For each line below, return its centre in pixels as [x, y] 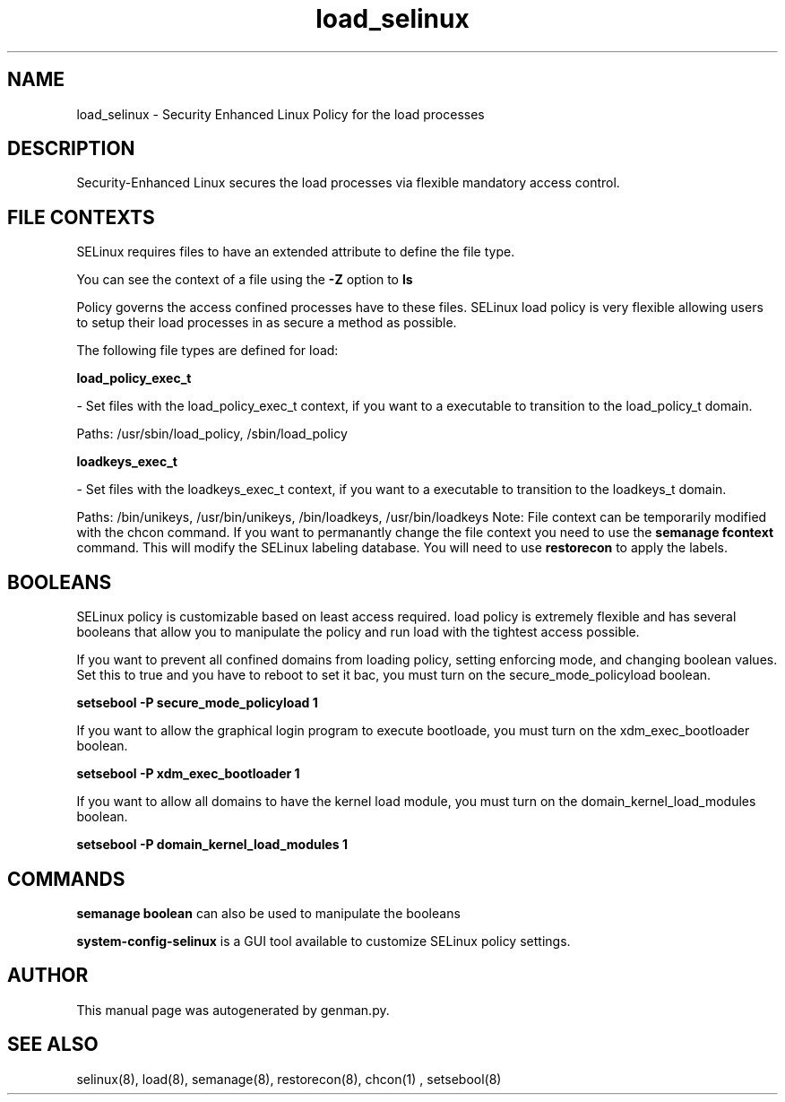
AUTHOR [48, 976]
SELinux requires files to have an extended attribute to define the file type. [296, 252]
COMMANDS [66, 879]
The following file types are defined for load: [207, 351]
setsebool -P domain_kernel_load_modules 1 [212, 845]
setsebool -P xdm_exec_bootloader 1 [188, 774]
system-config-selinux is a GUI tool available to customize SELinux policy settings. [323, 941]
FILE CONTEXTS [81, 217]
